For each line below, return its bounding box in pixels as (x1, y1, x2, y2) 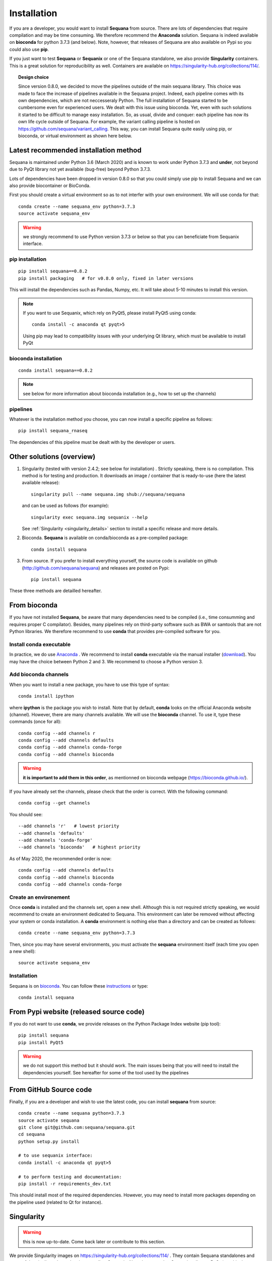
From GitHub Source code (9, 1085, 92, 1094)
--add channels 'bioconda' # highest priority (18, 844, 141, 850)
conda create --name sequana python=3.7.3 (18, 1110, 125, 1116)
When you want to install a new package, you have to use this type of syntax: (9, 681, 170, 687)
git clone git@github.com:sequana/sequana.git (18, 1124, 135, 1130)
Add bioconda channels (9, 671, 69, 678)
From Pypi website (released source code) (9, 1007, 145, 1016)
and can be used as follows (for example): (22, 502, 109, 509)
